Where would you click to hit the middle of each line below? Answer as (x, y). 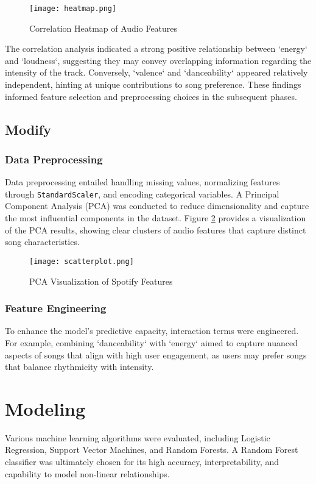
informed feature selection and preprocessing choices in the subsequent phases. (151, 96)
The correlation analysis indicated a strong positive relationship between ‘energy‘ (156, 48)
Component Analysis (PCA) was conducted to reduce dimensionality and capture (157, 206)
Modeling (45, 408)
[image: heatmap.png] (73, 9)
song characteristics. (42, 242)
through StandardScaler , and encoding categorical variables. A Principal (142, 194)
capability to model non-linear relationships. (87, 473)
